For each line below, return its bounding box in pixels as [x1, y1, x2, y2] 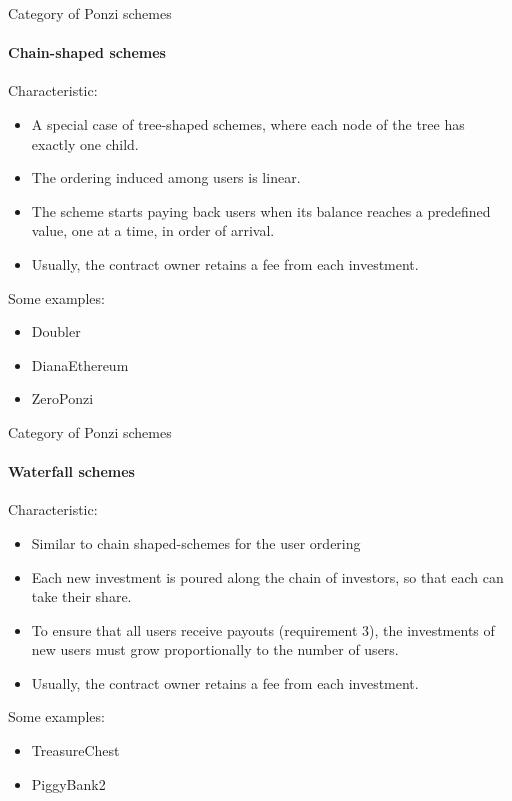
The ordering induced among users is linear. [31, 167, 301, 188]
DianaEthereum [31, 354, 129, 375]
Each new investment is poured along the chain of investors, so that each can [31, 566, 504, 587]
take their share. [31, 586, 132, 607]
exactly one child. [31, 133, 139, 154]
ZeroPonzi [31, 388, 94, 409]
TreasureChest [31, 740, 120, 761]
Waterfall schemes [8, 461, 135, 482]
